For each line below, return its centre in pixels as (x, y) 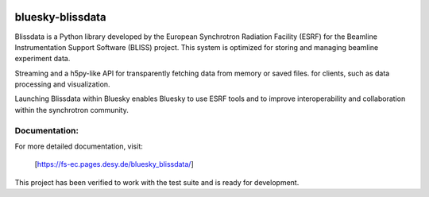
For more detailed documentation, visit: (79, 146)
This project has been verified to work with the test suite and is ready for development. (157, 182)
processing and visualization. (62, 84)
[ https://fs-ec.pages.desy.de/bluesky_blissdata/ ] (114, 164)
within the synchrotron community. (71, 110)
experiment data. (43, 59)
